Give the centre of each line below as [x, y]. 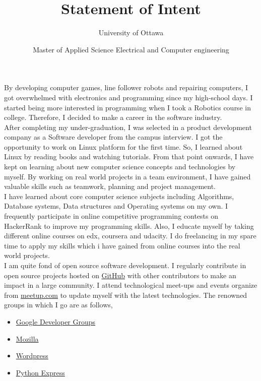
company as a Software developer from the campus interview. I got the [113, 137]
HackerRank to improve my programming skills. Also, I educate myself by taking [129, 226]
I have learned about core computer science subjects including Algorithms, [119, 196]
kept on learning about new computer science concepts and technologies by [120, 167]
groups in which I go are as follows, [58, 305]
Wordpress [32, 356]
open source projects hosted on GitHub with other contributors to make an [120, 275]
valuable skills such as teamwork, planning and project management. [110, 186]
